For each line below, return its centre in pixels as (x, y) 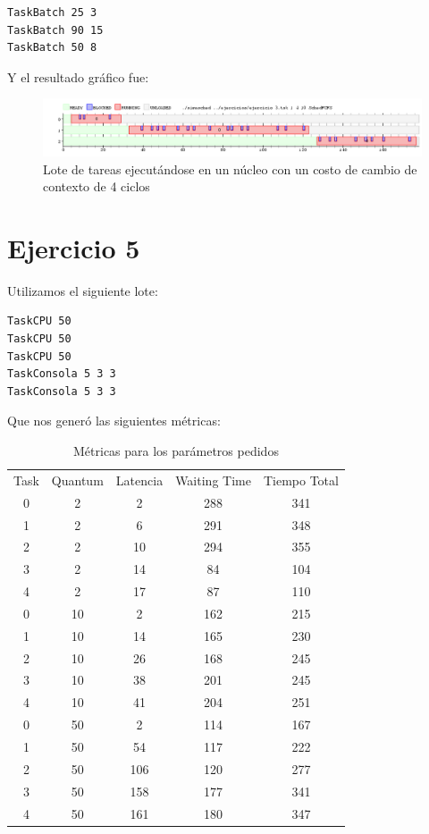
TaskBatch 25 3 (52, 13)
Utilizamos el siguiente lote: (83, 290)
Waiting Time (213, 480)
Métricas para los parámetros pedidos (176, 451)
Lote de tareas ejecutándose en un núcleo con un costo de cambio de (230, 168)
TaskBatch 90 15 (55, 30)
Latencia (139, 480)
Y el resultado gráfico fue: (78, 76)
